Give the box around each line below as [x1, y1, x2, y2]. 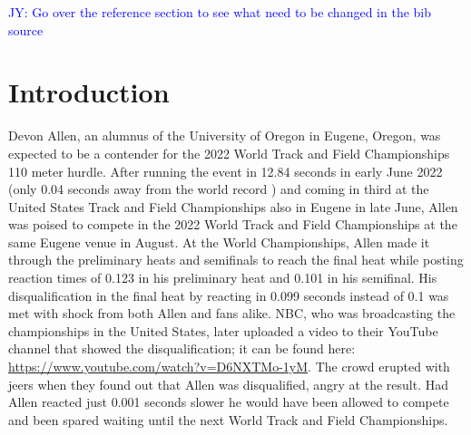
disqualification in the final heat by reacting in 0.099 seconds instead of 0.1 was [8, 285, 449, 304]
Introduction [8, 73, 170, 111]
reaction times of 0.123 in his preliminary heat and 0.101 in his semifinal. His [8, 268, 437, 287]
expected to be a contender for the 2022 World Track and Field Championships [8, 143, 450, 162]
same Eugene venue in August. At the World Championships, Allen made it [8, 232, 430, 251]
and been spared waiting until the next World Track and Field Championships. [8, 410, 448, 429]
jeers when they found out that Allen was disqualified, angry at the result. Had [8, 374, 449, 393]
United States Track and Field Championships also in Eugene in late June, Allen [8, 197, 458, 216]
